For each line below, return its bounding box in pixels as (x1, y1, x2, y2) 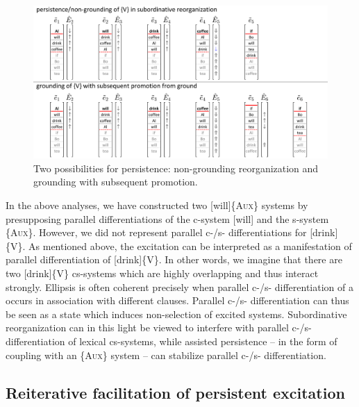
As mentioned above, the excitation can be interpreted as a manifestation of (28, 238, 352, 253)
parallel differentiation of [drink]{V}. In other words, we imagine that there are (6, 252, 342, 267)
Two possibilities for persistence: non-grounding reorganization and (33, 160, 319, 175)
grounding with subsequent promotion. (33, 174, 198, 189)
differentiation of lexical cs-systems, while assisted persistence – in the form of (6, 334, 337, 348)
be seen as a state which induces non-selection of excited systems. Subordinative (6, 306, 347, 321)
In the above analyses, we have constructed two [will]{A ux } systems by (6, 198, 308, 213)
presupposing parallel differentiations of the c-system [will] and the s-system (6, 211, 329, 226)
